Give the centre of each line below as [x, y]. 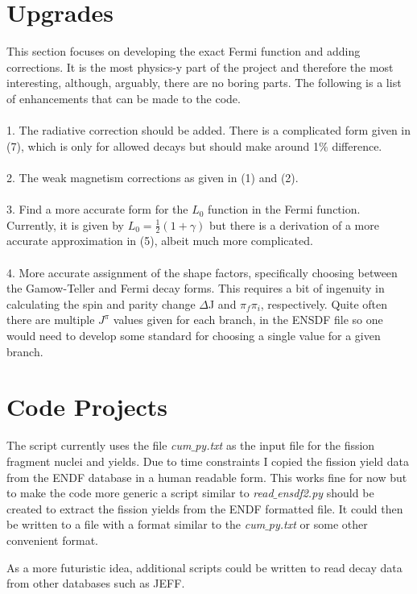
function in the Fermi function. [284, 209]
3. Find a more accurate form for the [97, 209]
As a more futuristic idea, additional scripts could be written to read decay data [204, 567]
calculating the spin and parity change [101, 303]
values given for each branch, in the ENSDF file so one [248, 320]
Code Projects [87, 407]
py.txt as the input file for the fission [285, 445]
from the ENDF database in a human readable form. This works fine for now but [207, 477]
